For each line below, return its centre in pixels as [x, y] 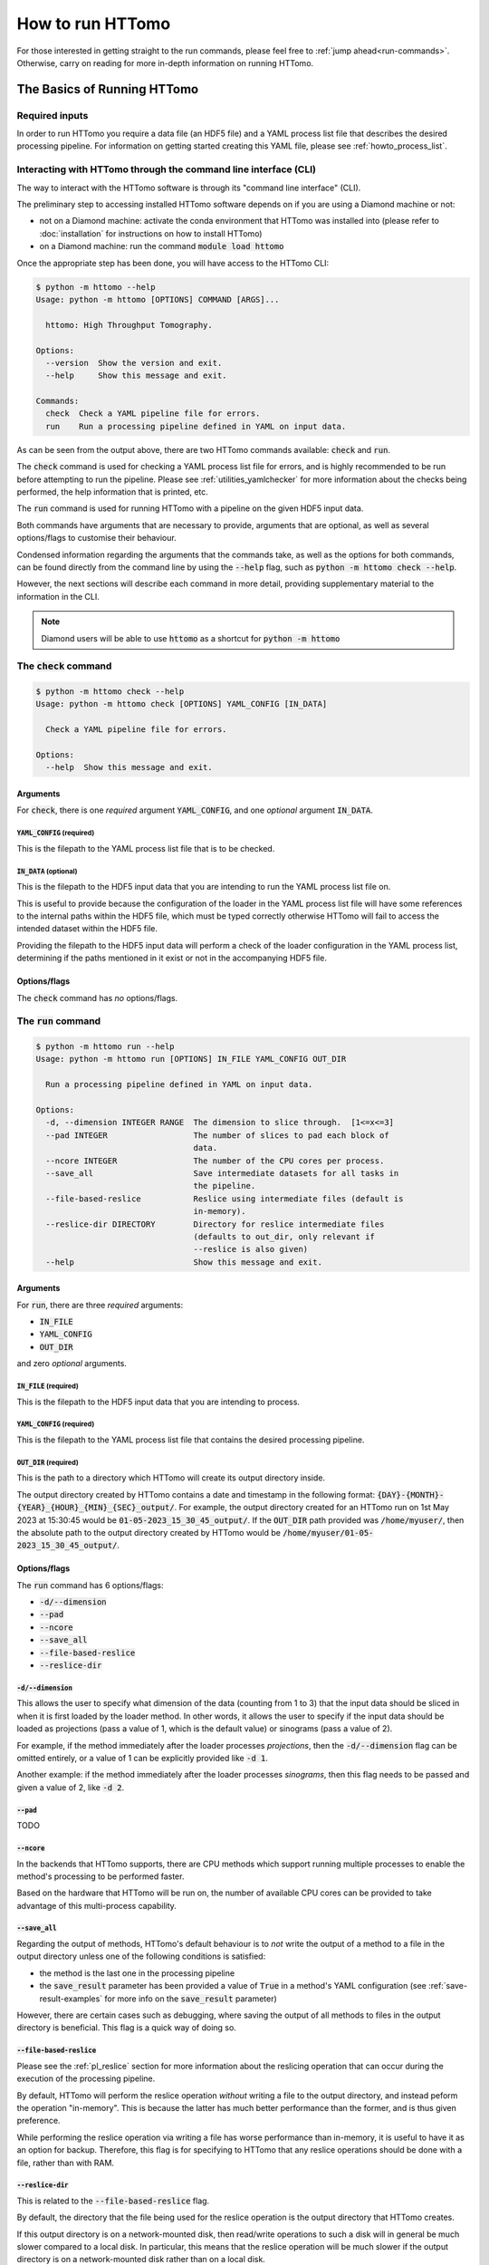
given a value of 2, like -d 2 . [71, 1787]
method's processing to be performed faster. [101, 1876]
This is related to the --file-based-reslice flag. [113, 2201]
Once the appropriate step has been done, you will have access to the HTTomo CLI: [173, 263]
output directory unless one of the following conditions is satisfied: [141, 1956]
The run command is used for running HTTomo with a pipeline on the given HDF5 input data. [190, 508]
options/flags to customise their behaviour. [96, 538]
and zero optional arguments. [72, 1364]
